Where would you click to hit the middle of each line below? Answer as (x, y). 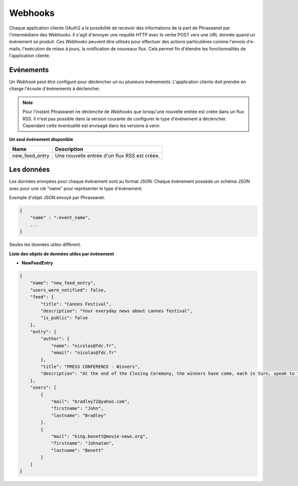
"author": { (55, 339)
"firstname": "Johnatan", (82, 443)
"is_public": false (64, 318)
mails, (15, 49)
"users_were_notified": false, (68, 290)
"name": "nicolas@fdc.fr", (84, 346)
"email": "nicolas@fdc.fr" (84, 353)
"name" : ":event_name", (60, 218)
